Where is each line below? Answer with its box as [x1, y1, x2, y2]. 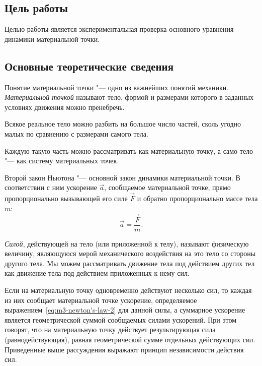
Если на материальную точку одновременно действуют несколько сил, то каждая [5, 285, 252, 295]
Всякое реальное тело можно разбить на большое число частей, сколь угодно [5, 118, 241, 129]
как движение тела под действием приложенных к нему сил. [5, 268, 190, 278]
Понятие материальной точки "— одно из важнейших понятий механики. [5, 82, 229, 92]
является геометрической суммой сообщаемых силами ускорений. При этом [5, 314, 236, 325]
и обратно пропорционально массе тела [137, 193, 258, 204]
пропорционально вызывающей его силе [5, 193, 128, 204]
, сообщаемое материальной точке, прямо [104, 182, 231, 193]
